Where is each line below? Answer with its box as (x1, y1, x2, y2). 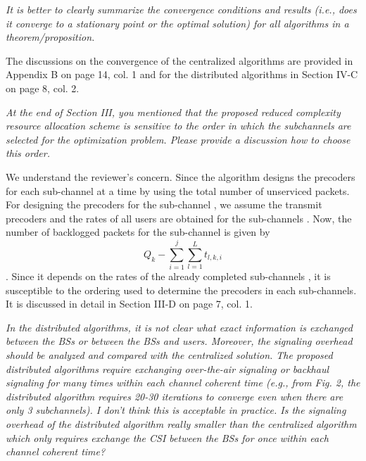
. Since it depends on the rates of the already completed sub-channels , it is (6, 269, 331, 284)
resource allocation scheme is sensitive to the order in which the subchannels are (6, 118, 351, 133)
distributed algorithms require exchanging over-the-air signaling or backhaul (6, 361, 329, 376)
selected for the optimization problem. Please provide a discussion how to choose (6, 132, 351, 146)
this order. (6, 146, 50, 160)
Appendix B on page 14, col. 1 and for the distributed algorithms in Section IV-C (6, 67, 358, 82)
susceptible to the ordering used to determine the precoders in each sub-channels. (6, 282, 357, 297)
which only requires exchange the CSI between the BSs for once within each (6, 430, 329, 445)
